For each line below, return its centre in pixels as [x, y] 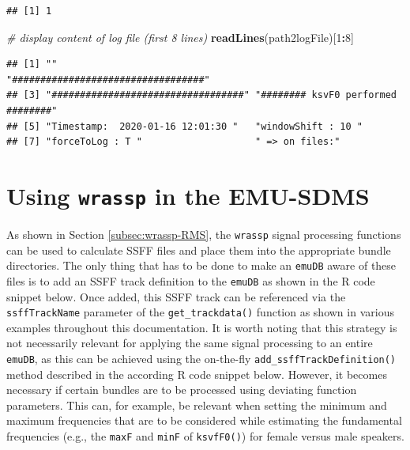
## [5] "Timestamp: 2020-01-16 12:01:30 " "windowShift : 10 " [185, 126]
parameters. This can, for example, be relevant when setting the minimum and [197, 405]
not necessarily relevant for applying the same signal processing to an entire [190, 343]
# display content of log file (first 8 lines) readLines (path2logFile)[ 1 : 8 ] [180, 37]
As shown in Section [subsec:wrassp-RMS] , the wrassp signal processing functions [204, 234]
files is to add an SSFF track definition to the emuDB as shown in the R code [191, 280]
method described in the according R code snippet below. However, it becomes [197, 374]
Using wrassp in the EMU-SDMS [188, 195]
